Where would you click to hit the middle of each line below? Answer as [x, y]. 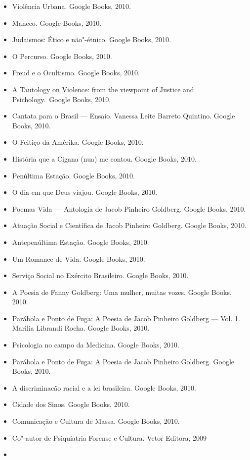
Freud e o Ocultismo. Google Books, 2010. [76, 73]
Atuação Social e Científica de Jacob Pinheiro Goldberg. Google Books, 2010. [129, 225]
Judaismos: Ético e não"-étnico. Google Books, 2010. [91, 39]
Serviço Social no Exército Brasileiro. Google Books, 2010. [100, 275]
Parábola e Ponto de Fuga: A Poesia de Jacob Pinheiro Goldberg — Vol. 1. [126, 318]
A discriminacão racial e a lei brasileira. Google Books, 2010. [104, 387]
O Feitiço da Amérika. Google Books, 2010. [78, 142]
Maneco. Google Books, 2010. [57, 23]
